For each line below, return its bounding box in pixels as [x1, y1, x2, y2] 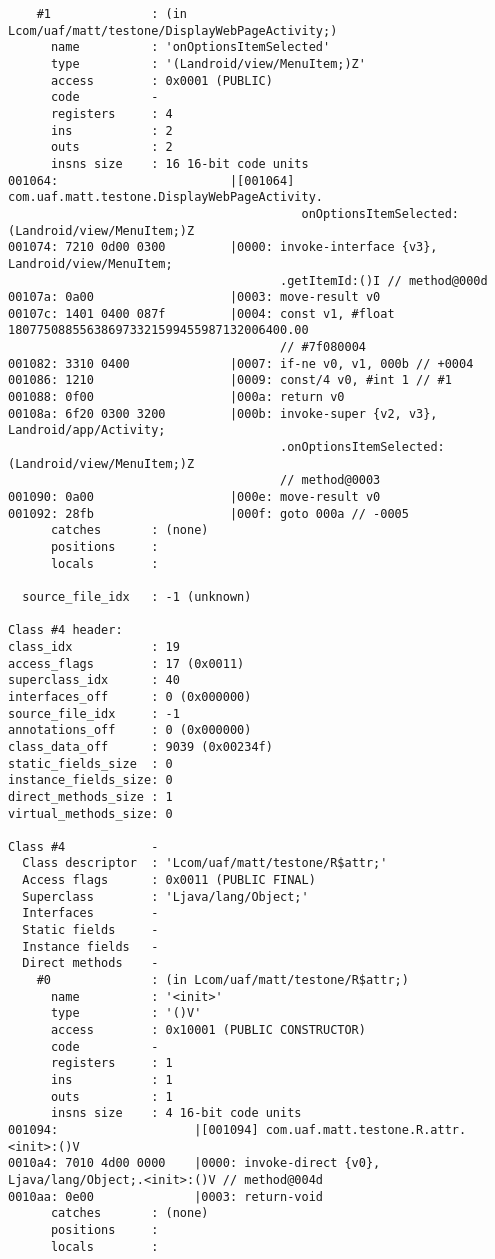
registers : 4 [50, 106, 173, 121]
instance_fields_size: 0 [8, 773, 173, 788]
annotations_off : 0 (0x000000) [8, 723, 252, 738]
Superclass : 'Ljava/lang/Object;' [22, 889, 309, 904]
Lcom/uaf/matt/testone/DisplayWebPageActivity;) [8, 23, 338, 38]
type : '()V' [50, 1006, 202, 1021]
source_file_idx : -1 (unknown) [22, 589, 252, 604]
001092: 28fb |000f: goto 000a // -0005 [8, 506, 409, 521]
